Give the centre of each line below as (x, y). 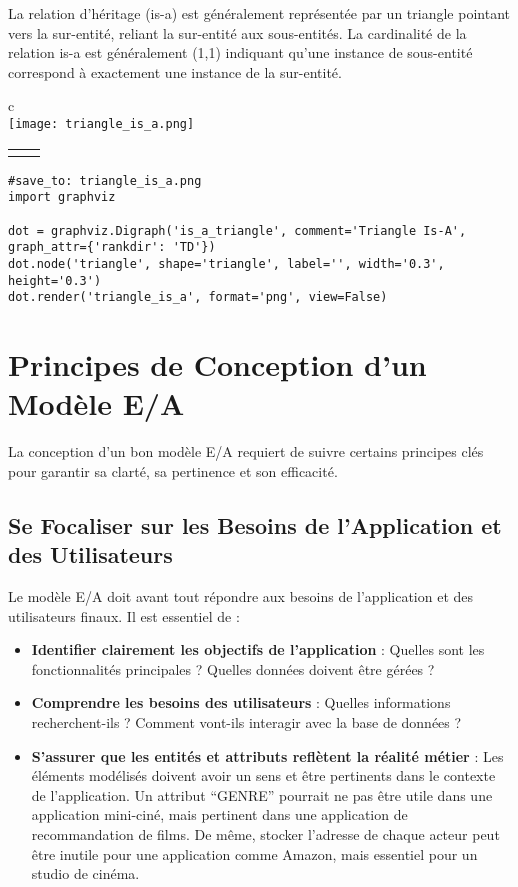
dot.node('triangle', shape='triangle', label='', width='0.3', (226, 263)
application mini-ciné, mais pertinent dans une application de (219, 814)
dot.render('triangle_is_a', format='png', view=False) (198, 297)
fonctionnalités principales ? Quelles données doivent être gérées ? (233, 668)
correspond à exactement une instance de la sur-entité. (175, 71)
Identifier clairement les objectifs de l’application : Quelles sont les (258, 649)
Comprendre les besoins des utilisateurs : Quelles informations (241, 702)
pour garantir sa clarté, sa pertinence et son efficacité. (173, 470)
